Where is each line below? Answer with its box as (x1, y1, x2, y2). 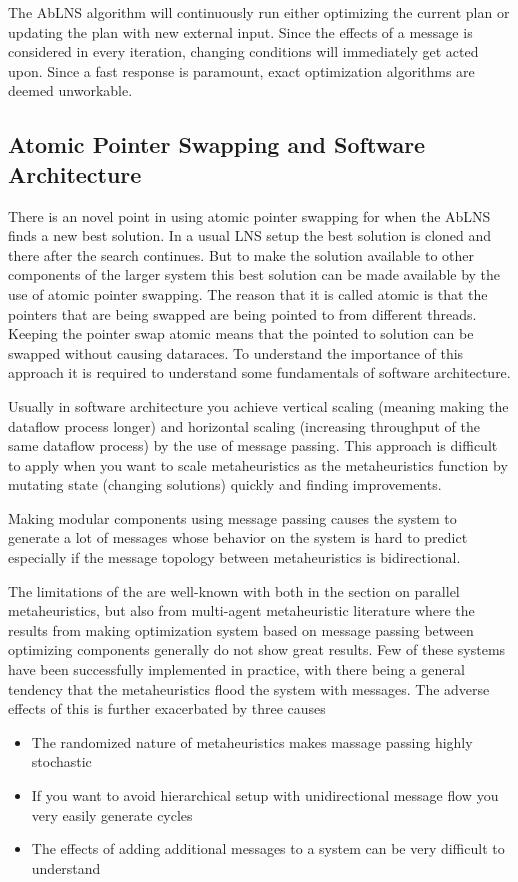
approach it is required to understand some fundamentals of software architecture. (8, 362, 511, 383)
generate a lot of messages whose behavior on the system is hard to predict (8, 527, 468, 548)
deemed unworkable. (8, 80, 133, 101)
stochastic (31, 751, 92, 772)
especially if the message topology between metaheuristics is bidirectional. (8, 547, 461, 568)
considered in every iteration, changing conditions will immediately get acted (8, 41, 479, 62)
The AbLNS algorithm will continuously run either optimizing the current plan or (8, 2, 510, 22)
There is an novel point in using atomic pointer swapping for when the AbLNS (8, 205, 491, 226)
